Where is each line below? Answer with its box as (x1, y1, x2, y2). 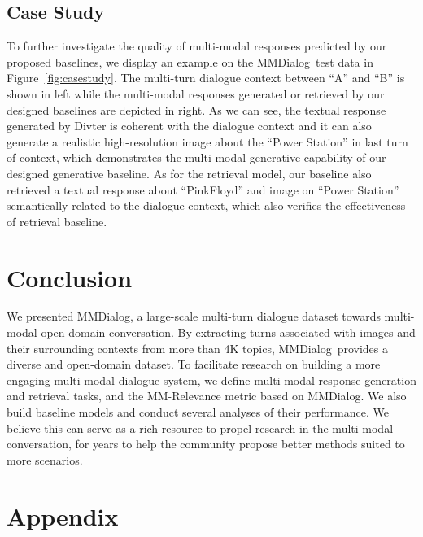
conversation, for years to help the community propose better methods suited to (7, 435, 405, 452)
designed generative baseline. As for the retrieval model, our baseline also (7, 164, 372, 181)
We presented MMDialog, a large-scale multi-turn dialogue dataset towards (7, 308, 381, 325)
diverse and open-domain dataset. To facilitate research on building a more (7, 356, 381, 373)
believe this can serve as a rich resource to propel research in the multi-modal (7, 419, 394, 436)
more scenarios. (7, 451, 83, 468)
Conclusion (7, 260, 133, 294)
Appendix (7, 499, 119, 532)
